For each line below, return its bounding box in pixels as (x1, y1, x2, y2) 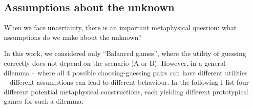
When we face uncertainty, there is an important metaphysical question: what (4, 22, 237, 33)
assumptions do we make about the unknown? (4, 32, 142, 42)
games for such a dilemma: (4, 96, 84, 106)
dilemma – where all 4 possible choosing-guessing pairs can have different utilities (4, 67, 248, 77)
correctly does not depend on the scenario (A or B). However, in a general (4, 57, 226, 68)
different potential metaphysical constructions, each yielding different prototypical (4, 86, 249, 96)
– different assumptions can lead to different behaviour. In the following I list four (4, 77, 249, 87)
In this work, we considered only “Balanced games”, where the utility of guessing (4, 48, 246, 58)
